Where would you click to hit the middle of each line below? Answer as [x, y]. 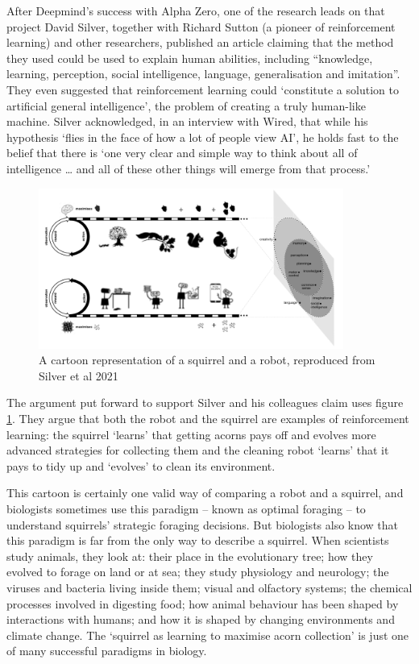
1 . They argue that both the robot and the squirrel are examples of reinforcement [208, 419]
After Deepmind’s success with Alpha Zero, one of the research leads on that [196, 10]
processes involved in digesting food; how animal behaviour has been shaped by [203, 603]
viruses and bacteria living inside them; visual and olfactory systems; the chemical [209, 587]
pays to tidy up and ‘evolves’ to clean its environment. [141, 465]
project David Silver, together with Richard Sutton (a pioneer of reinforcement [201, 26]
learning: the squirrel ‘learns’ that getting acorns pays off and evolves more [191, 434]
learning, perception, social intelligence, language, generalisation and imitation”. [203, 74]
